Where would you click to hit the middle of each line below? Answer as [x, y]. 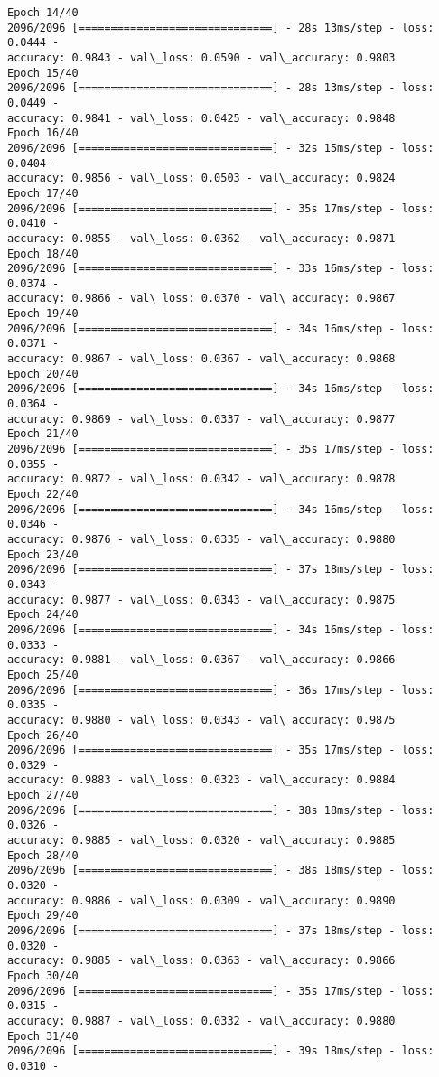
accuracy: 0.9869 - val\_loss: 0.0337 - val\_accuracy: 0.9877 [201, 419]
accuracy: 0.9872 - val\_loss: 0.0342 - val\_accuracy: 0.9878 [201, 479]
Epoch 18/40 [43, 253]
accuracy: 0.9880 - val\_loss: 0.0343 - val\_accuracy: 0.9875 [201, 720]
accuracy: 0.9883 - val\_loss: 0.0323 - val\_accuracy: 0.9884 [201, 780]
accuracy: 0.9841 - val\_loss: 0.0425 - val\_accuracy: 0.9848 [201, 118]
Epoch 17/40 [43, 193]
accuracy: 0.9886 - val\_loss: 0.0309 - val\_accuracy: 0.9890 [201, 900]
